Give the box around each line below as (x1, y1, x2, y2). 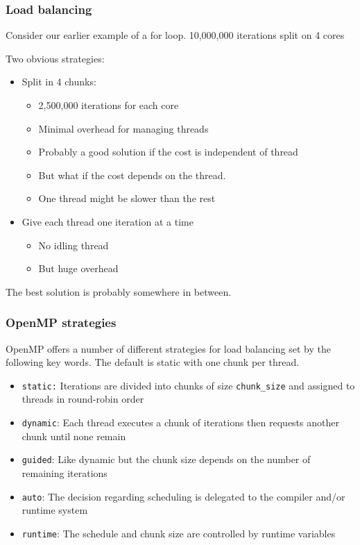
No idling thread (38, 237, 109, 252)
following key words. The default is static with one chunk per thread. (6, 355, 300, 369)
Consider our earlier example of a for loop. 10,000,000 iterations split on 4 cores (6, 28, 345, 42)
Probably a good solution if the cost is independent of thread (38, 144, 298, 159)
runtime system (22, 503, 88, 517)
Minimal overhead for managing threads (38, 121, 209, 135)
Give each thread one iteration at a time (22, 214, 194, 228)
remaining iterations (22, 465, 108, 480)
